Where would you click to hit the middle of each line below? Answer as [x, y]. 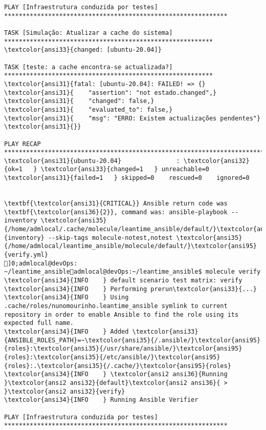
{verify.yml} [26, 255]
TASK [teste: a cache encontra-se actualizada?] [88, 67]
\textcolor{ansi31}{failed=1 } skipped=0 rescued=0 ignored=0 [127, 178]
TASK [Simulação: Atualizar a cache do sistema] [88, 33]
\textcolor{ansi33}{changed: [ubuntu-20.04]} [83, 50]
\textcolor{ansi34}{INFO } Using [66, 298]
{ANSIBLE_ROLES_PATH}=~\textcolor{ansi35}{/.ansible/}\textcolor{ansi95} [132, 340]
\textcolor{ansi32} [216, 161]
